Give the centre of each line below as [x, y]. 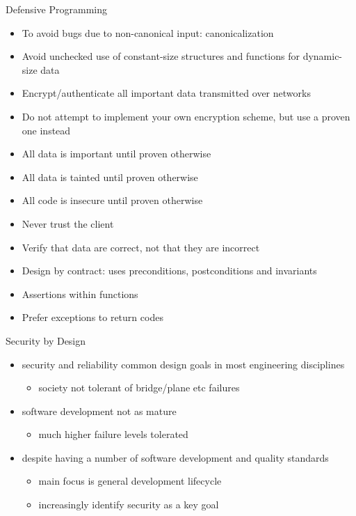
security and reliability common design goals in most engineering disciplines [183, 364]
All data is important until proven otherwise [116, 154]
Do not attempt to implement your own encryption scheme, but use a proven [186, 116]
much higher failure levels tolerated [113, 434]
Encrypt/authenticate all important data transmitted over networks [166, 93]
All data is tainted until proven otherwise [110, 177]
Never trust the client [68, 223]
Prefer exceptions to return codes [92, 317]
